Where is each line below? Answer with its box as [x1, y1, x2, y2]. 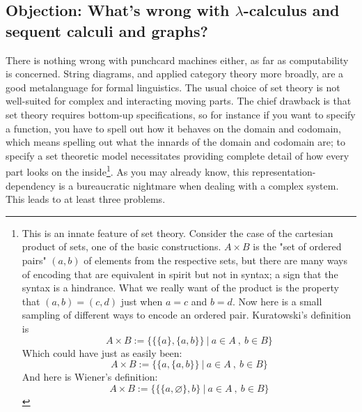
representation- [251, 165, 316, 178]
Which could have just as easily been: [22, 345, 182, 360]
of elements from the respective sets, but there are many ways [84, 252, 348, 267]
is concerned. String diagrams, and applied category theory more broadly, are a [6, 66, 344, 81]
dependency [6, 178, 56, 192]
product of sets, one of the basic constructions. [22, 239, 221, 254]
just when [120, 293, 163, 308]
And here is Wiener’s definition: [22, 369, 158, 384]
